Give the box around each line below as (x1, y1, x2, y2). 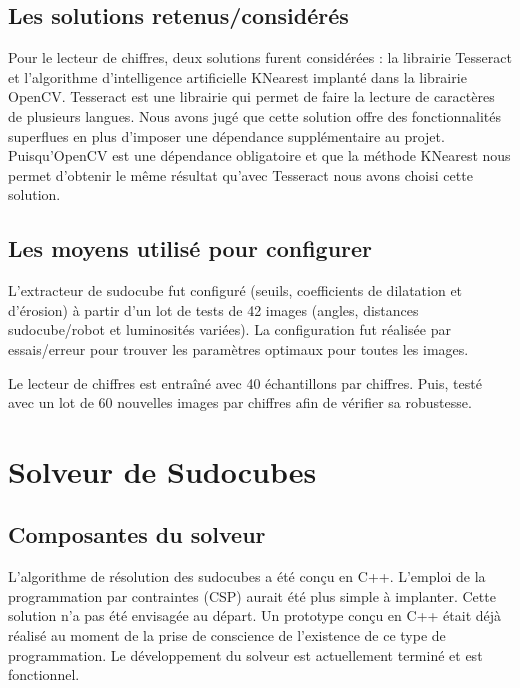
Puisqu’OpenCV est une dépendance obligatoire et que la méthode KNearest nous (8, 145, 511, 166)
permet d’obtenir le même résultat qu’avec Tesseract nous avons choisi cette (8, 164, 473, 185)
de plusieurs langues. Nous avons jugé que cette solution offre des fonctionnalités (8, 105, 502, 126)
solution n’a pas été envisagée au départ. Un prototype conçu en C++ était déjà (8, 605, 502, 626)
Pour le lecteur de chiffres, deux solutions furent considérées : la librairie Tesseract (8, 47, 512, 68)
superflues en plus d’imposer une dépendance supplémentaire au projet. (8, 125, 445, 146)
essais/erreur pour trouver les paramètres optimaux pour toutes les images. (8, 338, 469, 359)
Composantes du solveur (8, 519, 266, 550)
